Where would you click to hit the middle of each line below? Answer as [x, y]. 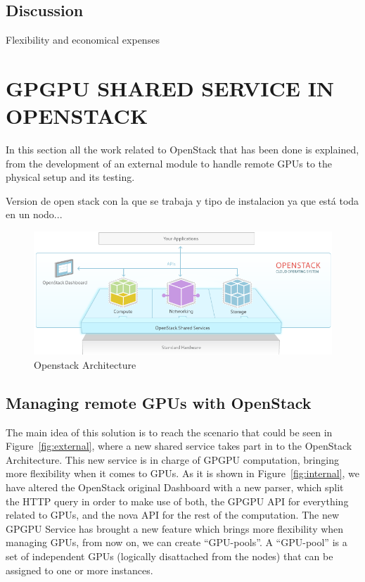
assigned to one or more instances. [79, 570]
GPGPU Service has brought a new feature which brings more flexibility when [175, 528]
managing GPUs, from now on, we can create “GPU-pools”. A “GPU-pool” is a [177, 542]
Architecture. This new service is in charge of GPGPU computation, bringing [172, 459]
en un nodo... [34, 214]
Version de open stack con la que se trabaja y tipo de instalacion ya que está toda [182, 200]
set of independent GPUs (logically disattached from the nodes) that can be [169, 556]
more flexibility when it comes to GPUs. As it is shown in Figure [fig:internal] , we [183, 473]
